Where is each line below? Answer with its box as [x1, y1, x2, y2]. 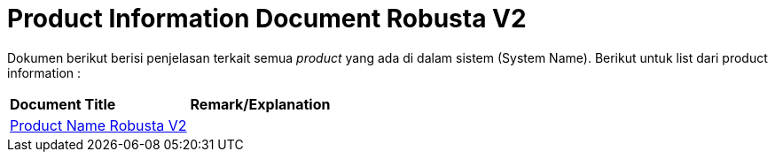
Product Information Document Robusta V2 [7, 4, 527, 34]
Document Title [10, 95, 116, 113]
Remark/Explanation [190, 95, 331, 113]
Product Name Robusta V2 [10, 116, 187, 134]
